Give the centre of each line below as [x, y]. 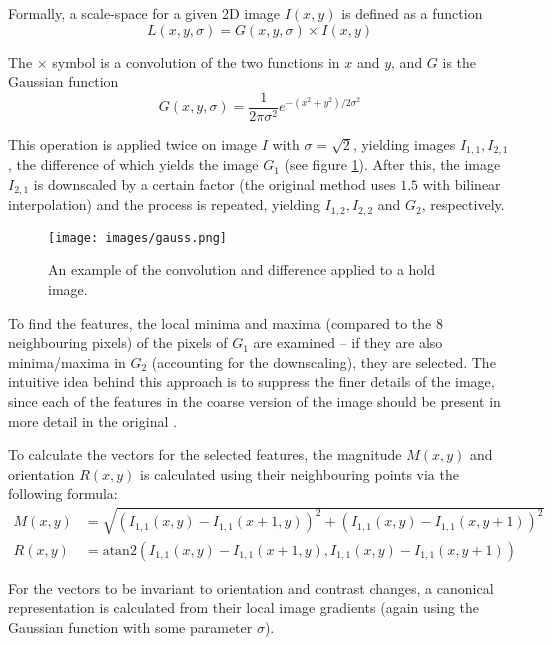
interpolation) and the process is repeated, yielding [164, 204]
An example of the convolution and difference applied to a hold [242, 269]
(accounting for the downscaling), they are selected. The [323, 361]
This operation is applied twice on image [133, 143]
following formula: [63, 493]
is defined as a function [412, 13]
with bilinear [461, 183]
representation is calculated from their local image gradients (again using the [244, 607]
